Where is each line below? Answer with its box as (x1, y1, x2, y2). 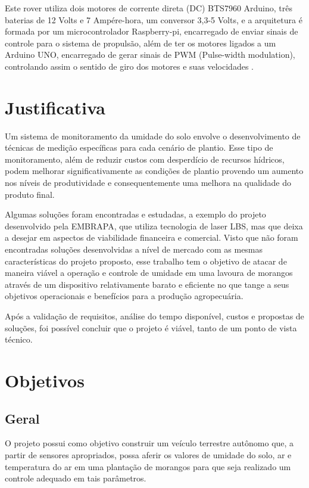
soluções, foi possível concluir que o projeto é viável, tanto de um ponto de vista (5, 321, 297, 334)
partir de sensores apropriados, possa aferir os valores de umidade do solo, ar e (5, 448, 292, 461)
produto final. (5, 188, 55, 200)
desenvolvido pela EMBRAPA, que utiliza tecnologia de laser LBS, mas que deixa (5, 219, 303, 232)
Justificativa (5, 95, 105, 119)
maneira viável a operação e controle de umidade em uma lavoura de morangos (5, 266, 293, 279)
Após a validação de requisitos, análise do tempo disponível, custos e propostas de (5, 310, 304, 322)
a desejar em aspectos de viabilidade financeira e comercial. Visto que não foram (5, 231, 298, 244)
